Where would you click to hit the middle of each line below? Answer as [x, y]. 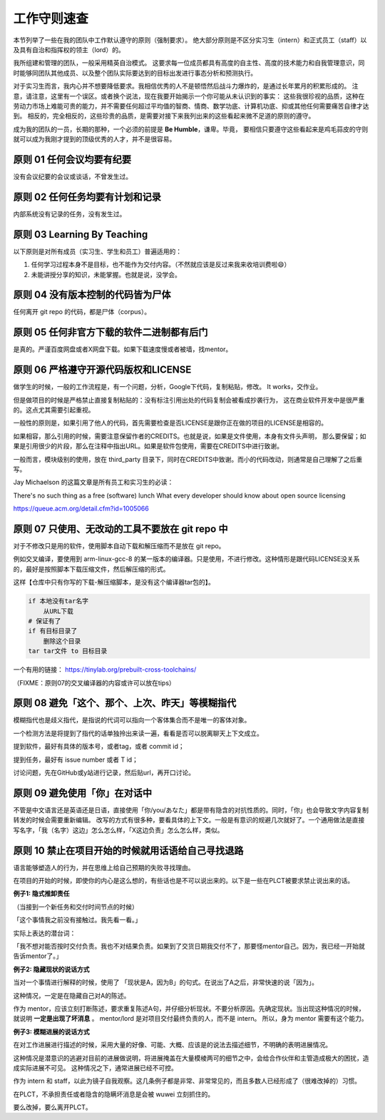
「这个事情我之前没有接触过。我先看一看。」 [77, 920]
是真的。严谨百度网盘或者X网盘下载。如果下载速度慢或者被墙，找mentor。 [123, 349]
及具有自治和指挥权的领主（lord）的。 [69, 49]
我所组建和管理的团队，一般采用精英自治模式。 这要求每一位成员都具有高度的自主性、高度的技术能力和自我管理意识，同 [189, 63]
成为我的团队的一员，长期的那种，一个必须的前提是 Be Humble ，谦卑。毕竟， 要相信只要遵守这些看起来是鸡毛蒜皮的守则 [191, 129]
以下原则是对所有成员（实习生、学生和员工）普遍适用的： [97, 251]
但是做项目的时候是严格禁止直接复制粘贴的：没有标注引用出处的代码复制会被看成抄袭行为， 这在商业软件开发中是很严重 [189, 400]
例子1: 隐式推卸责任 [42, 894]
